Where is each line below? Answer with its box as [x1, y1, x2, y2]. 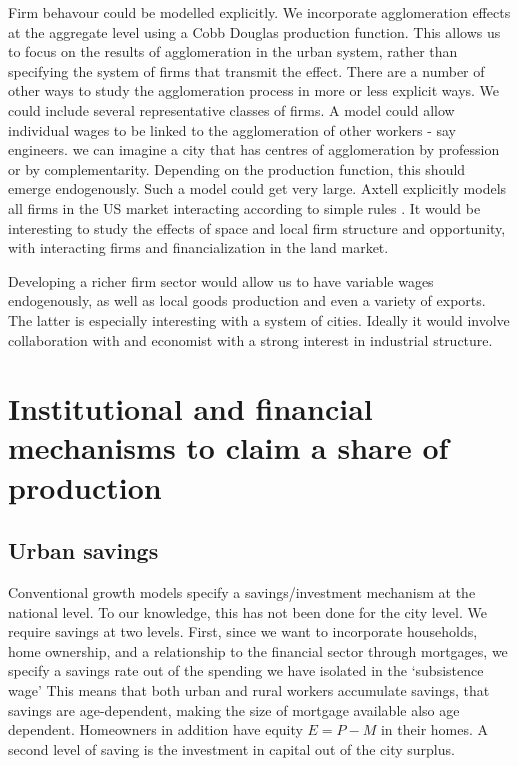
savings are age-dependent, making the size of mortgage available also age [8, 699, 460, 720]
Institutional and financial [8, 388, 373, 429]
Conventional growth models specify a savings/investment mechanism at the [8, 582, 476, 603]
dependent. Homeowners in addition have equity [8, 719, 303, 740]
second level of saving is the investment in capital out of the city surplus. [8, 738, 455, 759]
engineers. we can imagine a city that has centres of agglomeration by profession [8, 139, 500, 160]
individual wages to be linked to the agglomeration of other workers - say [8, 119, 456, 140]
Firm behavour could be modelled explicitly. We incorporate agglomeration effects [8, 2, 511, 22]
